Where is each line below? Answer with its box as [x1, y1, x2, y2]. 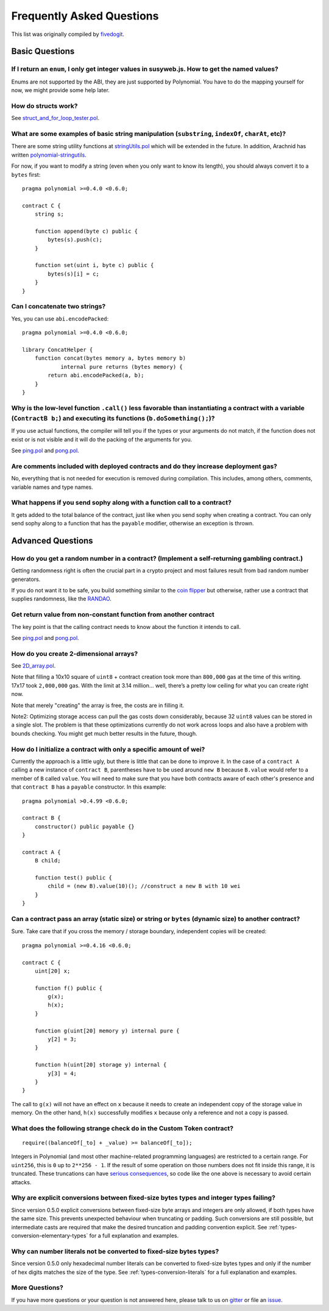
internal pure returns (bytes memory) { [60, 363, 183, 370]
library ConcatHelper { [22, 346, 93, 353]
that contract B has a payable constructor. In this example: [11, 783, 167, 791]
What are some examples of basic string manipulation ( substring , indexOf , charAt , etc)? [11, 130, 286, 138]
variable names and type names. [11, 483, 94, 491]
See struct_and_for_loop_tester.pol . [11, 115, 100, 122]
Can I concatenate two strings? [11, 302, 106, 311]
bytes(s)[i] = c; [48, 270, 100, 277]
